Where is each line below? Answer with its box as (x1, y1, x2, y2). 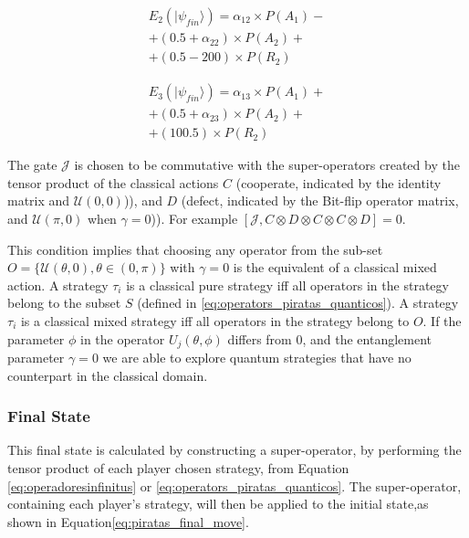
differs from (227, 329, 292, 348)
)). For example (151, 208, 238, 227)
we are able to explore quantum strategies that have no (102, 347, 412, 366)
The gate (7, 155, 57, 174)
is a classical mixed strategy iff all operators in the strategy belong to (20, 311, 410, 330)
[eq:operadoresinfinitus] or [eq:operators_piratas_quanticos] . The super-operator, (7, 476, 462, 495)
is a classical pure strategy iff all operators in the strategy (126, 275, 449, 294)
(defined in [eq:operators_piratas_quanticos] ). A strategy (137, 293, 459, 312)
